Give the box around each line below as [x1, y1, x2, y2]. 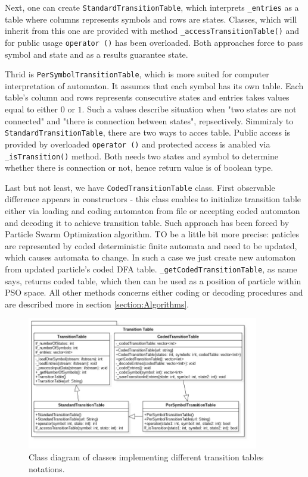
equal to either [5, 103, 58, 115]
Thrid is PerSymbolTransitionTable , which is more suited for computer [5, 68, 269, 80]
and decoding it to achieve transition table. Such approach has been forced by [5, 216, 290, 228]
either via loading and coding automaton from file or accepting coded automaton [5, 205, 300, 216]
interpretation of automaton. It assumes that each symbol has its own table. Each [5, 79, 304, 92]
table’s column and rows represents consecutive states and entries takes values [5, 91, 290, 103]
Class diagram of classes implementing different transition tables [29, 451, 264, 463]
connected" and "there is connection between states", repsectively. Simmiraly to [5, 114, 294, 127]
